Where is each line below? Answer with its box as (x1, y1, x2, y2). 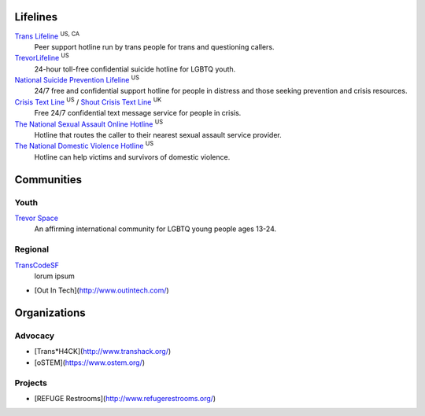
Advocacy (14, 330, 55, 341)
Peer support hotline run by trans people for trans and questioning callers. (34, 42, 275, 51)
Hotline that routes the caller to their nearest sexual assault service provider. (34, 131, 283, 140)
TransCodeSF (14, 260, 59, 270)
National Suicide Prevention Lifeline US (14, 74, 139, 85)
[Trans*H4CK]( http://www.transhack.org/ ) (34, 347, 172, 356)
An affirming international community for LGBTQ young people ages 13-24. (34, 224, 277, 234)
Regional (14, 244, 50, 255)
